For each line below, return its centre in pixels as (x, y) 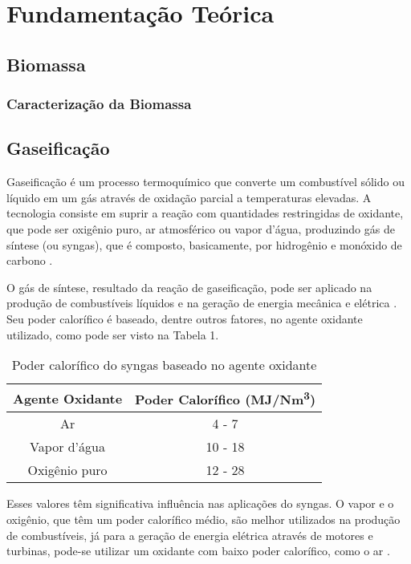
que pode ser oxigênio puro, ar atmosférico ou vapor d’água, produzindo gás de (201, 228)
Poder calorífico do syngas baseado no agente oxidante (164, 365)
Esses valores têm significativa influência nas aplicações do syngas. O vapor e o (200, 503)
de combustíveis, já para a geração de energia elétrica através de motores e (190, 535)
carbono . (30, 260)
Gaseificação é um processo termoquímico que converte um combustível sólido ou (205, 182)
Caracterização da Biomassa (99, 104)
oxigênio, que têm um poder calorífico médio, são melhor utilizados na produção (203, 519)
